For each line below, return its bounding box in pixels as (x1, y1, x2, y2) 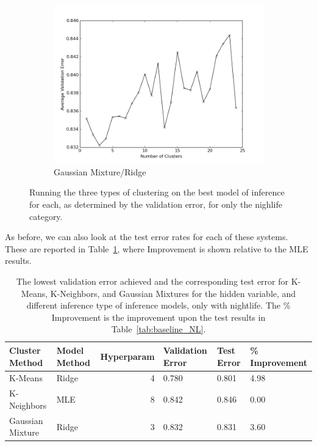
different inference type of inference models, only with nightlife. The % (26, 299, 291, 312)
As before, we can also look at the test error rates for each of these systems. (5, 230, 288, 243)
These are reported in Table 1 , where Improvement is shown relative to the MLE (5, 242, 308, 255)
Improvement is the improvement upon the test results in (51, 310, 266, 323)
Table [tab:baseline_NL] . (111, 323, 206, 335)
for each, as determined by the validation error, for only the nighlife (29, 198, 282, 211)
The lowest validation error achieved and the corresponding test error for (16, 275, 289, 288)
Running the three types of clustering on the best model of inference (29, 186, 285, 199)
